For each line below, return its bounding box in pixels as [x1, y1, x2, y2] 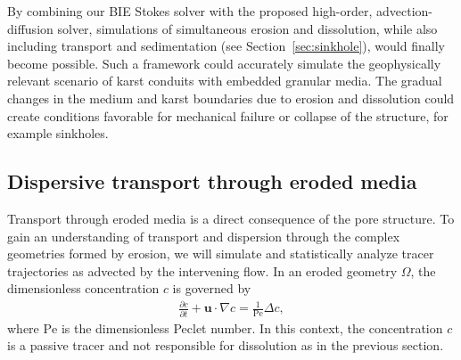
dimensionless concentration [7, 279, 160, 298]
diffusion [7, 19, 54, 37]
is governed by [172, 279, 251, 298]
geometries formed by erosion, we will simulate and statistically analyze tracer [7, 244, 434, 263]
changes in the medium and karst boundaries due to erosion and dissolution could [7, 88, 455, 107]
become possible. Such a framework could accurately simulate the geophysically [7, 53, 441, 72]
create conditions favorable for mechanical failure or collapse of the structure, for [7, 106, 449, 125]
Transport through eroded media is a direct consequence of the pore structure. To [7, 209, 455, 227]
